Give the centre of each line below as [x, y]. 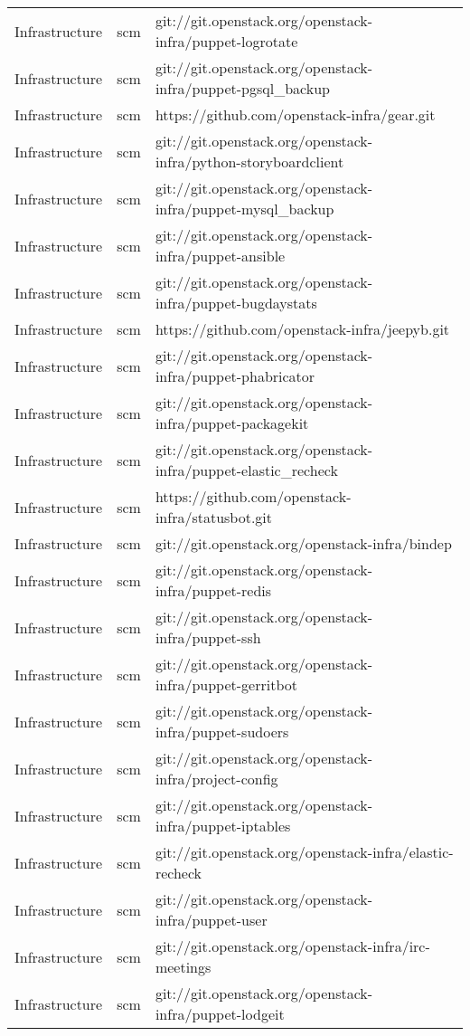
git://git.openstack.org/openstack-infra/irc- [292, 946]
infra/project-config [216, 779]
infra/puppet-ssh [208, 637]
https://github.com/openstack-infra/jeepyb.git [302, 329]
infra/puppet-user [211, 920]
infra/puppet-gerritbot [226, 684]
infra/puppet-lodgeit [220, 1014]
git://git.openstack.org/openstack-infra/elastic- [304, 852]
